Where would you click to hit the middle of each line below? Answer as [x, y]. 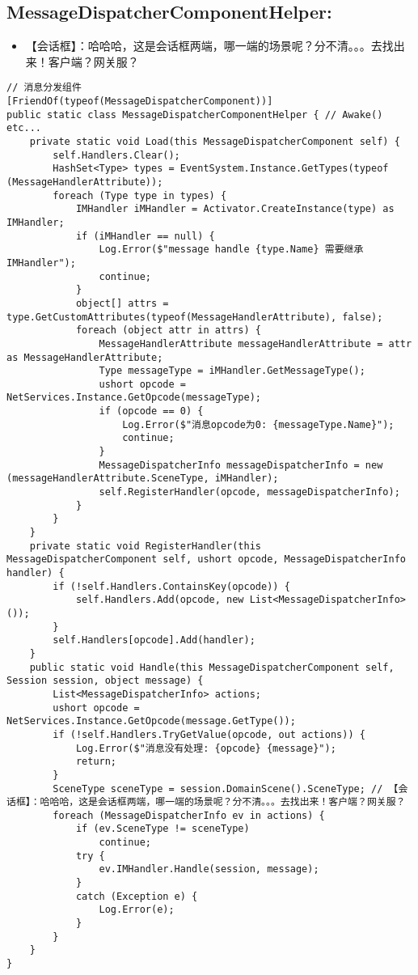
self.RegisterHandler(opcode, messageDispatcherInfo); [249, 492]
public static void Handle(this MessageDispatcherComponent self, [212, 667]
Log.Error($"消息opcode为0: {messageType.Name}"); [258, 424]
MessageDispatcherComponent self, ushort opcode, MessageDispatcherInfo [206, 560]
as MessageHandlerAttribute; [85, 357]
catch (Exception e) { [137, 896]
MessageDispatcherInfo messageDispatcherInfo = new [241, 465]
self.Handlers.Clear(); [116, 155]
